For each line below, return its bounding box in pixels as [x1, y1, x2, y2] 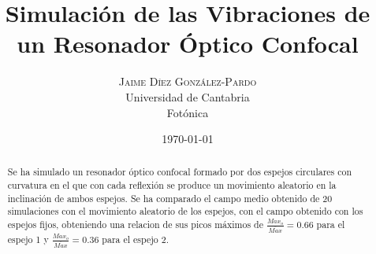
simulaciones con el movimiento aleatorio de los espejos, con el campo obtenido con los [7, 204, 363, 218]
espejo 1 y [7, 233, 49, 246]
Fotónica [166, 104, 209, 120]
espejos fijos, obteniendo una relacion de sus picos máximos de [7, 218, 263, 231]
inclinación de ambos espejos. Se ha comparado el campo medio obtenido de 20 [7, 191, 333, 204]
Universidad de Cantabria [125, 88, 250, 105]
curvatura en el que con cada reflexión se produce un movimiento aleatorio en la [7, 179, 337, 192]
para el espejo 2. [102, 233, 169, 246]
